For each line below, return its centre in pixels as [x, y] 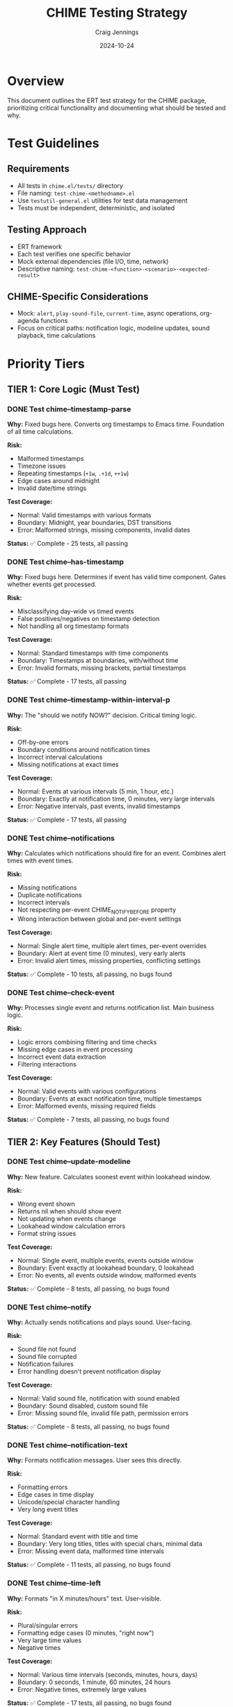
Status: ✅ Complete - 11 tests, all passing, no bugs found [89, 1565]
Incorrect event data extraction [62, 1057]
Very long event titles [48, 1509]
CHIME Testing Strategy [117, 13]
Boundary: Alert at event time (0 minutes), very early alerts [101, 953]
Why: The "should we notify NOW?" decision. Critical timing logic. [102, 715]
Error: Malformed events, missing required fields [87, 1106]
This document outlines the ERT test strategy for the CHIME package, [107, 100]
